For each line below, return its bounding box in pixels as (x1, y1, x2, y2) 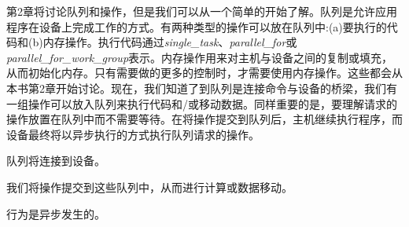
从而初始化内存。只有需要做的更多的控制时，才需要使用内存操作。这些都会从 (6, 64, 403, 81)
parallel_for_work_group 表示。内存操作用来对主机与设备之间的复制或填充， (6, 49, 393, 65)
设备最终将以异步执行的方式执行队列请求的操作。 (6, 126, 260, 142)
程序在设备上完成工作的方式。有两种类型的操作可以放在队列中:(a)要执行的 (6, 18, 387, 35)
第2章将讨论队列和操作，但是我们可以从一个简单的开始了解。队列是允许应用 (6, 3, 397, 19)
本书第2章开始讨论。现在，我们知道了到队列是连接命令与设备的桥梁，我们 (6, 79, 386, 96)
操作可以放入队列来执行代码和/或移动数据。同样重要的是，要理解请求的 (28, 95, 397, 112)
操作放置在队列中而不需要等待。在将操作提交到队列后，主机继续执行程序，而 (6, 111, 403, 127)
